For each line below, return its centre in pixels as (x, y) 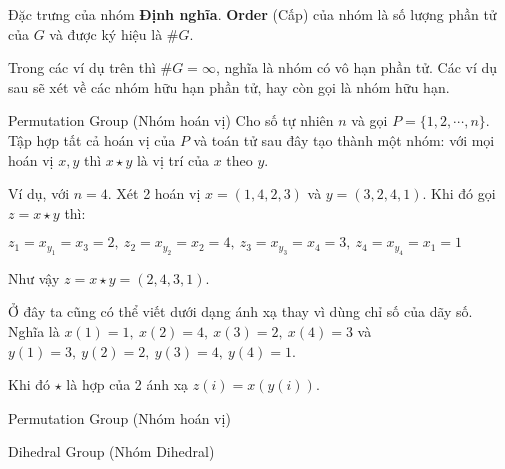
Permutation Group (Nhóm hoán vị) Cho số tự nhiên (171, 120)
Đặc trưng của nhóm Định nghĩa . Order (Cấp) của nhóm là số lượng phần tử (252, 14)
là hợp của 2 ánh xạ (127, 384)
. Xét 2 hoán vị (154, 193)
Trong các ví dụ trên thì (82, 67)
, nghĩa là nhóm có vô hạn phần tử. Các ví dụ (356, 67)
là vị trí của (172, 159)
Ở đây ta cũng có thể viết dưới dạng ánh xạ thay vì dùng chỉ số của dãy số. (240, 311)
